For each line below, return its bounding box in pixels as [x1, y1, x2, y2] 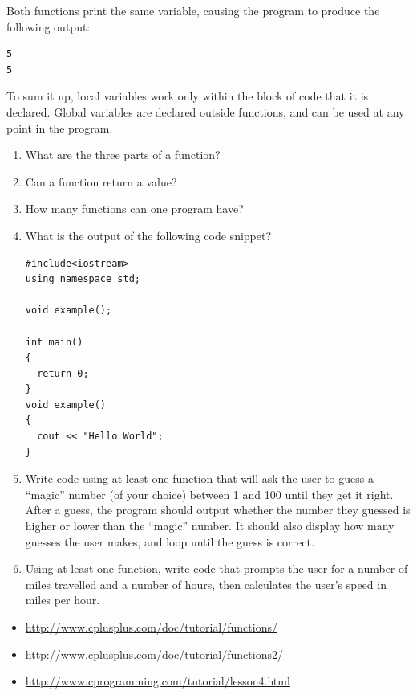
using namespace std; [25, 273, 140, 285]
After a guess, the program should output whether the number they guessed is [25, 501, 411, 518]
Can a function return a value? [25, 173, 177, 190]
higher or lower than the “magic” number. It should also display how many [25, 517, 395, 534]
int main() [25, 336, 83, 348]
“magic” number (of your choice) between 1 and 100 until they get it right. [25, 485, 394, 502]
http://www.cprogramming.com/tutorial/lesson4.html [25, 673, 290, 689]
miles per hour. [25, 591, 100, 608]
